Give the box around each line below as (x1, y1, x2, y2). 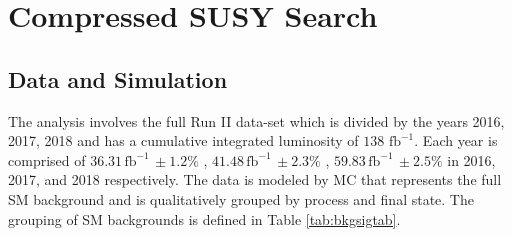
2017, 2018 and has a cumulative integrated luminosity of (8, 130, 359, 151)
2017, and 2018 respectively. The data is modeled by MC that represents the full (8, 169, 502, 190)
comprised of (8, 149, 86, 170)
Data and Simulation (8, 63, 228, 94)
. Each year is (414, 130, 498, 151)
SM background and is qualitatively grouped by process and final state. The (8, 188, 474, 209)
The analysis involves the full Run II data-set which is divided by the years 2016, (8, 110, 505, 131)
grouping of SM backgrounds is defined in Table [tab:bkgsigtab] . (8, 208, 401, 229)
